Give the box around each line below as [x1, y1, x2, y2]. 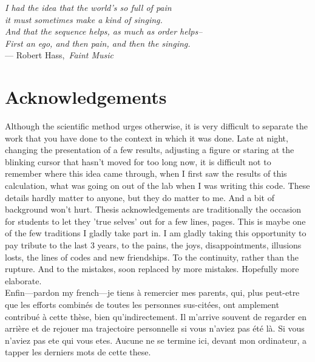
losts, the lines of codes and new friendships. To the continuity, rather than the [5, 250, 299, 263]
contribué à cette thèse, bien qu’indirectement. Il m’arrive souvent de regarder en [5, 310, 307, 323]
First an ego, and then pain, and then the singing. [5, 36, 191, 49]
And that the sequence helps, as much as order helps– [5, 25, 203, 38]
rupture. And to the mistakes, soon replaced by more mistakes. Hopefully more [5, 262, 299, 275]
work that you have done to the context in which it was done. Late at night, [5, 131, 288, 144]
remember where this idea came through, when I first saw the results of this [5, 167, 287, 180]
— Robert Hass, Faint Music [5, 49, 113, 61]
